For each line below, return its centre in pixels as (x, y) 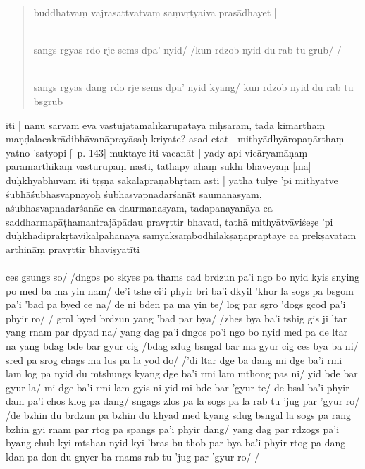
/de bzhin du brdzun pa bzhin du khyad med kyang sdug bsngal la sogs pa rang (179, 415)
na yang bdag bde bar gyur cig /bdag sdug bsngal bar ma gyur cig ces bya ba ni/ (182, 346)
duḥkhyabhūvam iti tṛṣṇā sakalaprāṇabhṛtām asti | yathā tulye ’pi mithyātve (172, 179)
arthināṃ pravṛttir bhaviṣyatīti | (76, 249)
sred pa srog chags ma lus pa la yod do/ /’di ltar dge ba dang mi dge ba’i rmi (174, 359)
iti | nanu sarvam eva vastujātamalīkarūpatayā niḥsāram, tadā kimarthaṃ (166, 124)
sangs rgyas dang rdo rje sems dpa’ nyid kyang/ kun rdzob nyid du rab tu (193, 87)
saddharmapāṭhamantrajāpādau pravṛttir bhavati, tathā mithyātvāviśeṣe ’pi (169, 221)
